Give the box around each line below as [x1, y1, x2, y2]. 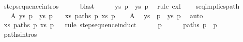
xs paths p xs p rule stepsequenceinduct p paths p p [3, 20, 217, 30]
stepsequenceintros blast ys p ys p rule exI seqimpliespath [3, 1, 240, 10]
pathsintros [3, 29, 37, 39]
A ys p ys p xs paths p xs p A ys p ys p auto [10, 10, 203, 20]
